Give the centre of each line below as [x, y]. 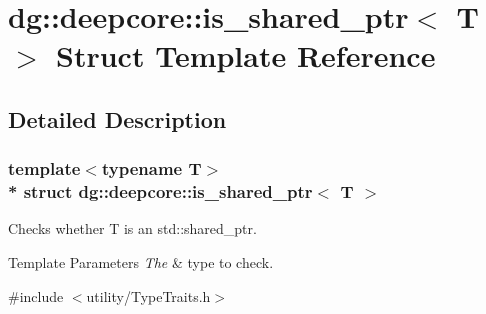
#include [36, 295]
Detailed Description [117, 118]
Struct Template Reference [246, 55]
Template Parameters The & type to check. [141, 262]
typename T [151, 168]
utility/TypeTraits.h [148, 295]
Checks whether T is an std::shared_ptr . [132, 228]
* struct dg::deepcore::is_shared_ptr [160, 191]
